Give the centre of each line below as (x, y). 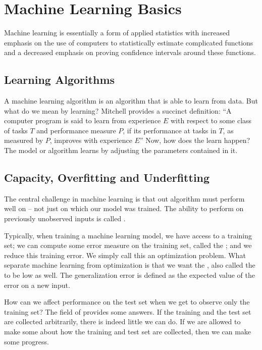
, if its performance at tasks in (170, 130)
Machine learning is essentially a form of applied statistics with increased (117, 33)
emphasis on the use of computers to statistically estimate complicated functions (129, 42)
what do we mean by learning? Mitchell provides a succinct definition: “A (118, 110)
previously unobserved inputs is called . (65, 218)
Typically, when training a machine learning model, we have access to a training (128, 235)
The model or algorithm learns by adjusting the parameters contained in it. (121, 150)
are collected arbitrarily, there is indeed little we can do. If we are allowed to (122, 321)
